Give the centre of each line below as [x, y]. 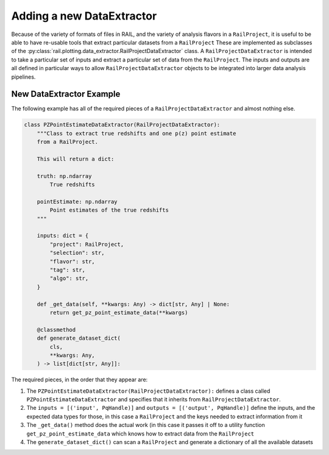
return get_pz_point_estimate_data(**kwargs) [119, 312]
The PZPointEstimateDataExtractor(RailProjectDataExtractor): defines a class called [148, 391]
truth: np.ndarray [64, 176]
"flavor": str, [73, 261]
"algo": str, [69, 278]
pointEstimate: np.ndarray [77, 202]
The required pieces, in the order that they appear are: [80, 380]
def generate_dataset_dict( [79, 338]
